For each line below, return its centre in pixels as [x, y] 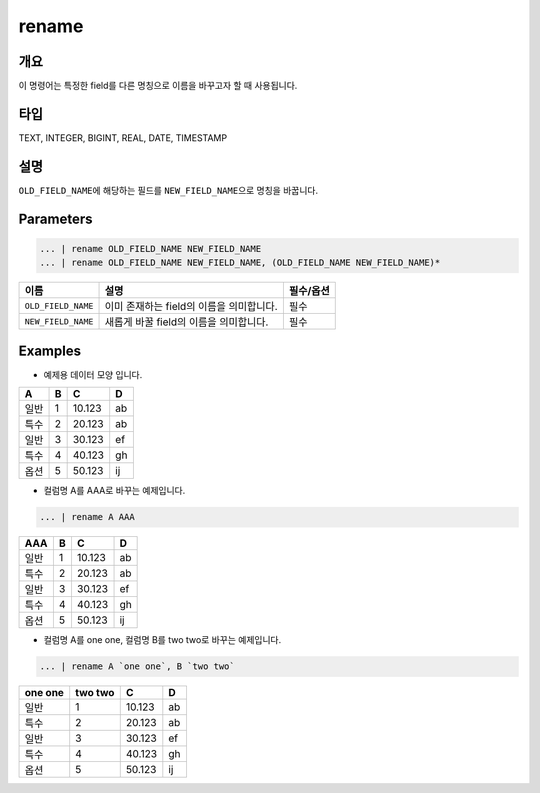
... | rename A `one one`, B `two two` [137, 666]
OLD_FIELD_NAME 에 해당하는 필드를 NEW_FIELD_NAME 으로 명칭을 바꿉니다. [168, 190]
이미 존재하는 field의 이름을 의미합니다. [191, 307]
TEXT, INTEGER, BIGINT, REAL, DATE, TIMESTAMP [123, 137]
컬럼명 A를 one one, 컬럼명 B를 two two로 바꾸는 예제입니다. [162, 640]
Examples [50, 350]
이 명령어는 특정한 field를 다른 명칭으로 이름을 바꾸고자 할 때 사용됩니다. [158, 86]
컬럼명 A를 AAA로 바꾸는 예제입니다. [114, 491]
